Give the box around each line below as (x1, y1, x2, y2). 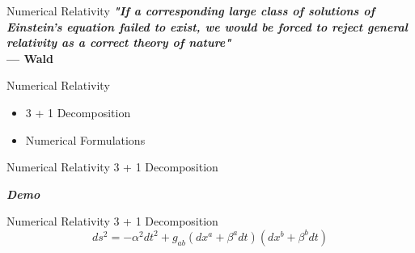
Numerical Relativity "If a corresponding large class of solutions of (6, 2, 375, 19)
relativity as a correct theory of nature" (6, 34, 231, 51)
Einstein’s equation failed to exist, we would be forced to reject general (6, 18, 409, 35)
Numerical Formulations (25, 131, 146, 148)
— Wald (6, 49, 54, 66)
